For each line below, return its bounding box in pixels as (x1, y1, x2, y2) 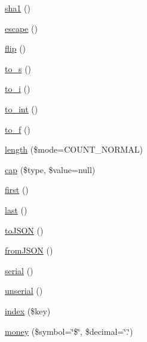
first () (5, 183, 29, 196)
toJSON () (5, 224, 44, 236)
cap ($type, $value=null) (5, 163, 96, 176)
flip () (5, 42, 26, 55)
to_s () (5, 62, 32, 75)
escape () (5, 22, 38, 34)
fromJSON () (5, 244, 53, 257)
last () (5, 203, 27, 216)
